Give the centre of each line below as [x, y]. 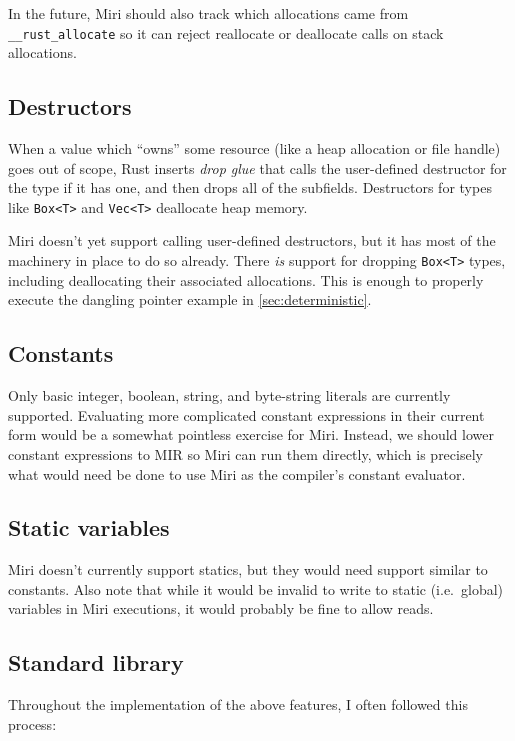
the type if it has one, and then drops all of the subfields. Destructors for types [250, 187]
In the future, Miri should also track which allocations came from [208, 13]
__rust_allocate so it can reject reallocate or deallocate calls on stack [226, 32]
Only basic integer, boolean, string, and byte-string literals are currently [229, 395]
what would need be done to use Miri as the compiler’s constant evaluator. [237, 473]
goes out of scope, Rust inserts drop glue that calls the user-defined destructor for [257, 167]
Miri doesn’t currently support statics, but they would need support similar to [248, 569]
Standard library [96, 662]
